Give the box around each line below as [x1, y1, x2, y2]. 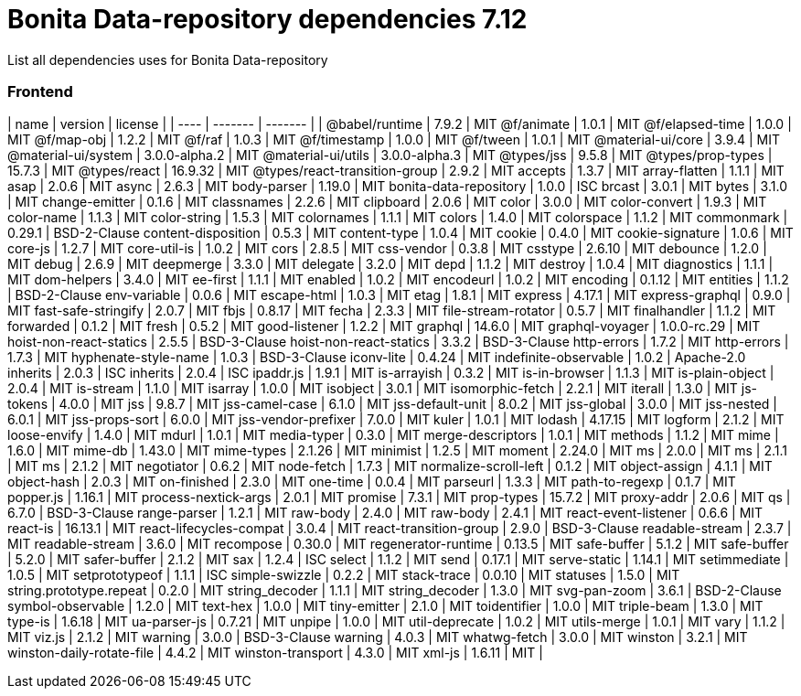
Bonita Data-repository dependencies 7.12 [7, 4, 528, 35]
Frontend [7, 82, 73, 102]
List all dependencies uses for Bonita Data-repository [7, 51, 328, 68]
